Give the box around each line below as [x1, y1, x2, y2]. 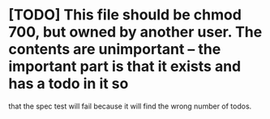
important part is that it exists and [8, 57, 242, 76]
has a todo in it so [8, 74, 129, 93]
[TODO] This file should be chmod [8, 6, 242, 24]
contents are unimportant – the [8, 40, 221, 58]
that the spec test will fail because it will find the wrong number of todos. [8, 101, 252, 111]
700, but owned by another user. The [8, 23, 263, 41]
